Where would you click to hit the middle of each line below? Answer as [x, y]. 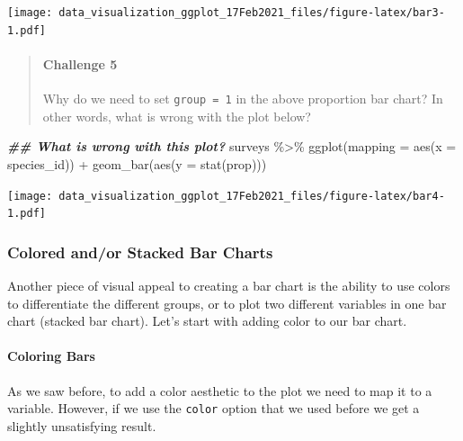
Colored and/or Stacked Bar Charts [140, 252]
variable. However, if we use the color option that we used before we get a [214, 408]
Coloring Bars [51, 356]
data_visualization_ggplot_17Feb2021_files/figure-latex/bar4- [252, 196]
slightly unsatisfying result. [82, 425]
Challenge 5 [80, 63]
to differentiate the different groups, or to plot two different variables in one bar [227, 303]
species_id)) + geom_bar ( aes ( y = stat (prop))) [137, 163]
